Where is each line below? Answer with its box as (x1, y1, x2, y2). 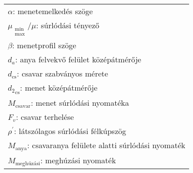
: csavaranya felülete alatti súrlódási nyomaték (27, 139, 186, 151)
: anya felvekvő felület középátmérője (15, 54, 141, 65)
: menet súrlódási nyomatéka (31, 97, 129, 109)
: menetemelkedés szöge (13, 5, 93, 17)
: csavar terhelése (16, 111, 74, 123)
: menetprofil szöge (12, 39, 76, 51)
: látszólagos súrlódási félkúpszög (14, 125, 127, 137)
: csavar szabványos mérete (17, 68, 108, 79)
